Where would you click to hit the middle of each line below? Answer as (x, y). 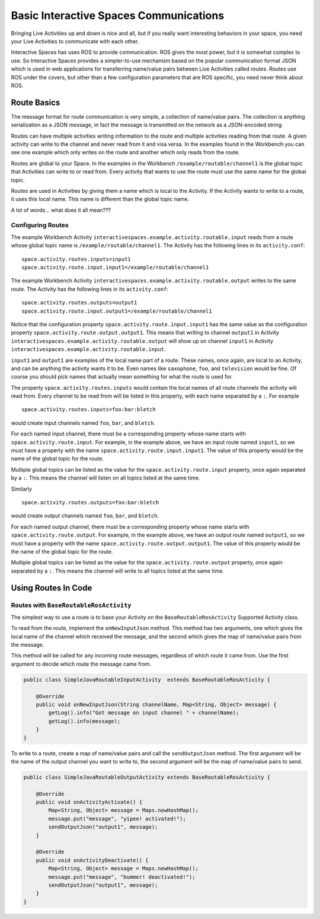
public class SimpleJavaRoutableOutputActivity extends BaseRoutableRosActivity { (147, 777)
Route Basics (36, 102)
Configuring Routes (40, 225)
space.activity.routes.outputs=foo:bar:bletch (90, 502)
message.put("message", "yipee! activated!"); (117, 818)
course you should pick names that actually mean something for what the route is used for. (122, 377)
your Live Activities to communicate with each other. (75, 41)
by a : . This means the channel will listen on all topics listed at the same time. (106, 478)
